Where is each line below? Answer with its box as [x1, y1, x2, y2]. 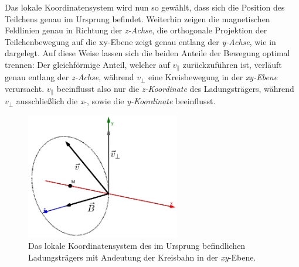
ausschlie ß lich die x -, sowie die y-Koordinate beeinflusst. [16, 95, 216, 107]
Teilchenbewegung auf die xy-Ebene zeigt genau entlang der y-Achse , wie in [5, 35, 276, 47]
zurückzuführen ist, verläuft [182, 58, 282, 70]
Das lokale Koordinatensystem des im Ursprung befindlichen [28, 239, 246, 252]
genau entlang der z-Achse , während [5, 71, 134, 83]
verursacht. [5, 83, 45, 95]
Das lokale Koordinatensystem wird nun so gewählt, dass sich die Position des [5, 1, 285, 13]
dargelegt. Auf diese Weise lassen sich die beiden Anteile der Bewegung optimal [5, 47, 290, 59]
